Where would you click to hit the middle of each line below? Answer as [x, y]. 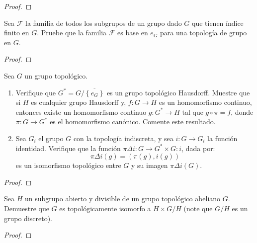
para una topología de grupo [204, 33]
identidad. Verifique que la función [68, 148]
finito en [17, 33]
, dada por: [198, 148]
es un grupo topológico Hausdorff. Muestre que [178, 92]
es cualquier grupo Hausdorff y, [79, 102]
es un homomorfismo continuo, [205, 102]
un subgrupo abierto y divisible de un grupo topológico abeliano [123, 199]
